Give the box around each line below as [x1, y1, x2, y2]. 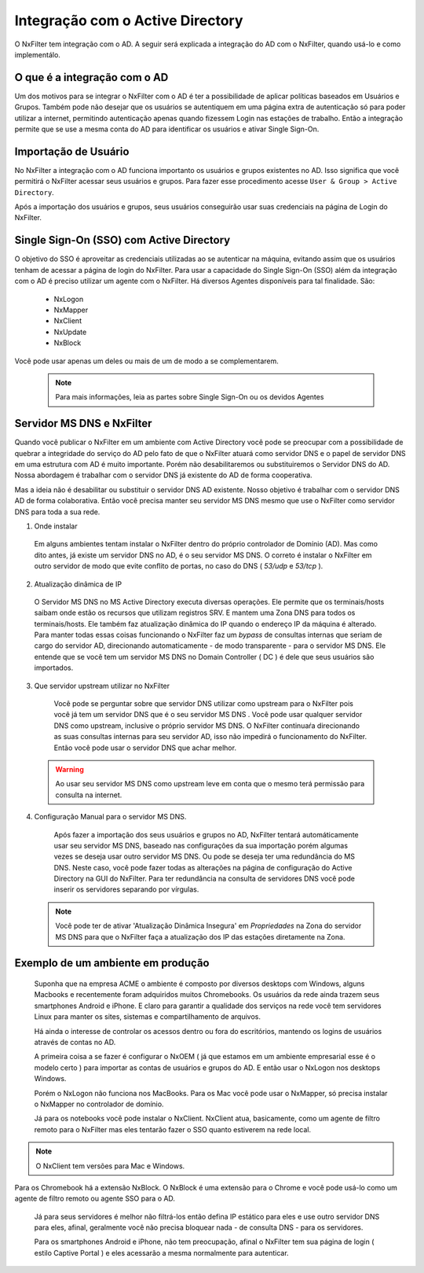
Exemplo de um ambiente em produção [14, 956, 210, 970]
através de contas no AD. [34, 1038, 116, 1047]
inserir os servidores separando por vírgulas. [53, 885, 199, 894]
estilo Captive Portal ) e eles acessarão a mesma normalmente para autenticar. [34, 1248, 290, 1257]
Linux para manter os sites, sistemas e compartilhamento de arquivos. [34, 1012, 261, 1021]
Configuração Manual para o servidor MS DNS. [34, 812, 187, 822]
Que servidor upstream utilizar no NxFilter [34, 681, 170, 690]
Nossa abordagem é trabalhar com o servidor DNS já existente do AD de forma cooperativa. [14, 470, 313, 480]
